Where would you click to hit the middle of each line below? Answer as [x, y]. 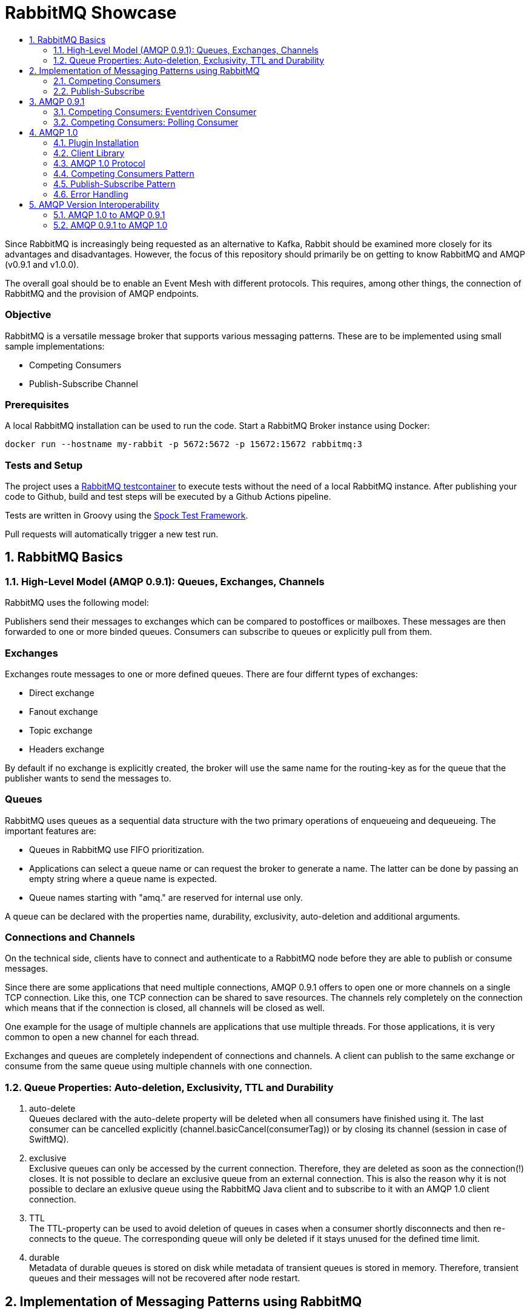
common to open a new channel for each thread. [102, 1037]
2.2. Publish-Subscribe [99, 91]
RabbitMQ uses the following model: [77, 603]
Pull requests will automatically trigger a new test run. [112, 534]
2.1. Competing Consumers [107, 81]
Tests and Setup [44, 465]
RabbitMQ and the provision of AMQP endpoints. [102, 293]
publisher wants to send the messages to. [88, 778]
